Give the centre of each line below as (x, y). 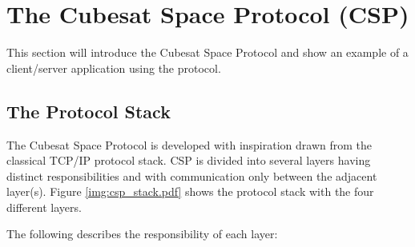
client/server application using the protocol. (114, 68)
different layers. (44, 207)
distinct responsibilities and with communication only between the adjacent (192, 175)
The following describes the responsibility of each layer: (142, 234)
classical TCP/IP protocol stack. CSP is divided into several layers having (189, 160)
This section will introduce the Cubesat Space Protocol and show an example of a (207, 52)
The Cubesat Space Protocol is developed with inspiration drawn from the (189, 144)
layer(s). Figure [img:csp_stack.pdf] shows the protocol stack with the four (190, 191)
